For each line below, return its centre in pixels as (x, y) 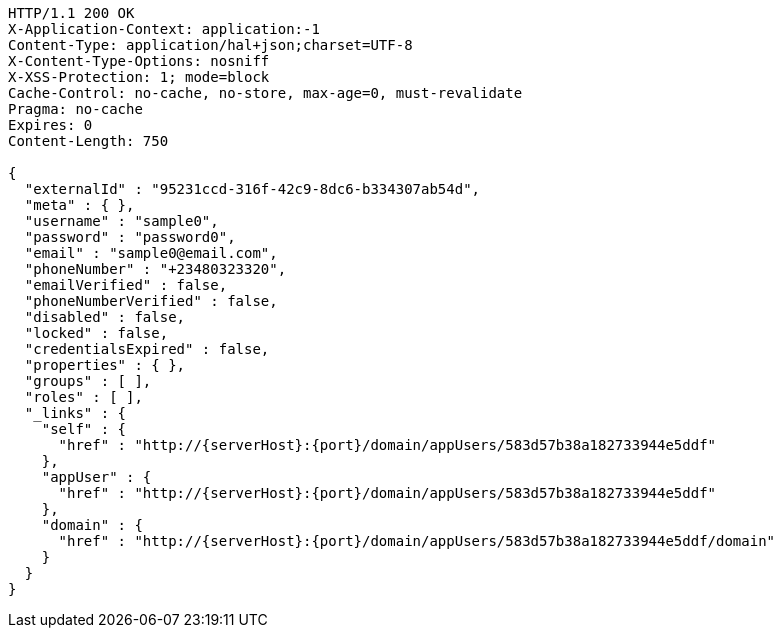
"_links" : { (75, 413)
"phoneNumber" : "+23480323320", (155, 269)
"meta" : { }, (79, 205)
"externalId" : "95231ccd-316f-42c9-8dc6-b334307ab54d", (252, 189)
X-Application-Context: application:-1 (164, 29)
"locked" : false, (96, 333)
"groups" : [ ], (88, 381)
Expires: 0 (50, 125)
